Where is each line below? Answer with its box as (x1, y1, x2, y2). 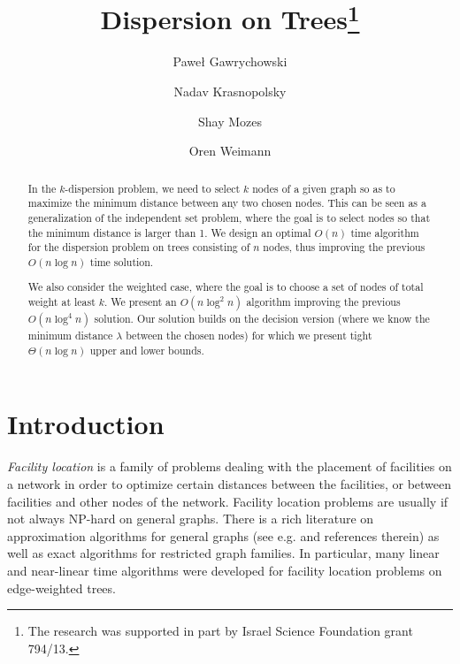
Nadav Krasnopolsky (173, 82, 287, 101)
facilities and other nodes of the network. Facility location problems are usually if (7, 492, 448, 510)
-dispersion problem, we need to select (65, 180, 241, 195)
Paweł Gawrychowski (172, 52, 287, 71)
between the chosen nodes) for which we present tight (126, 328, 372, 343)
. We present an (103, 294, 177, 309)
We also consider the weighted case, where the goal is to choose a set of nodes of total (27, 279, 424, 294)
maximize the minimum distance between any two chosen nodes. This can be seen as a (27, 195, 426, 210)
